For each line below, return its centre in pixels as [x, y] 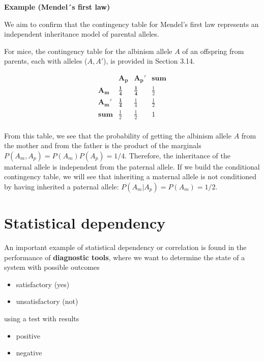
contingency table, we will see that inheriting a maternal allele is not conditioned [130, 176]
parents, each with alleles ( [46, 61]
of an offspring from [213, 51]
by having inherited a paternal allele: [62, 186]
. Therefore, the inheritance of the [178, 155]
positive [28, 335]
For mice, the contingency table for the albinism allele [88, 51]
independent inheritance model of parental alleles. [82, 34]
